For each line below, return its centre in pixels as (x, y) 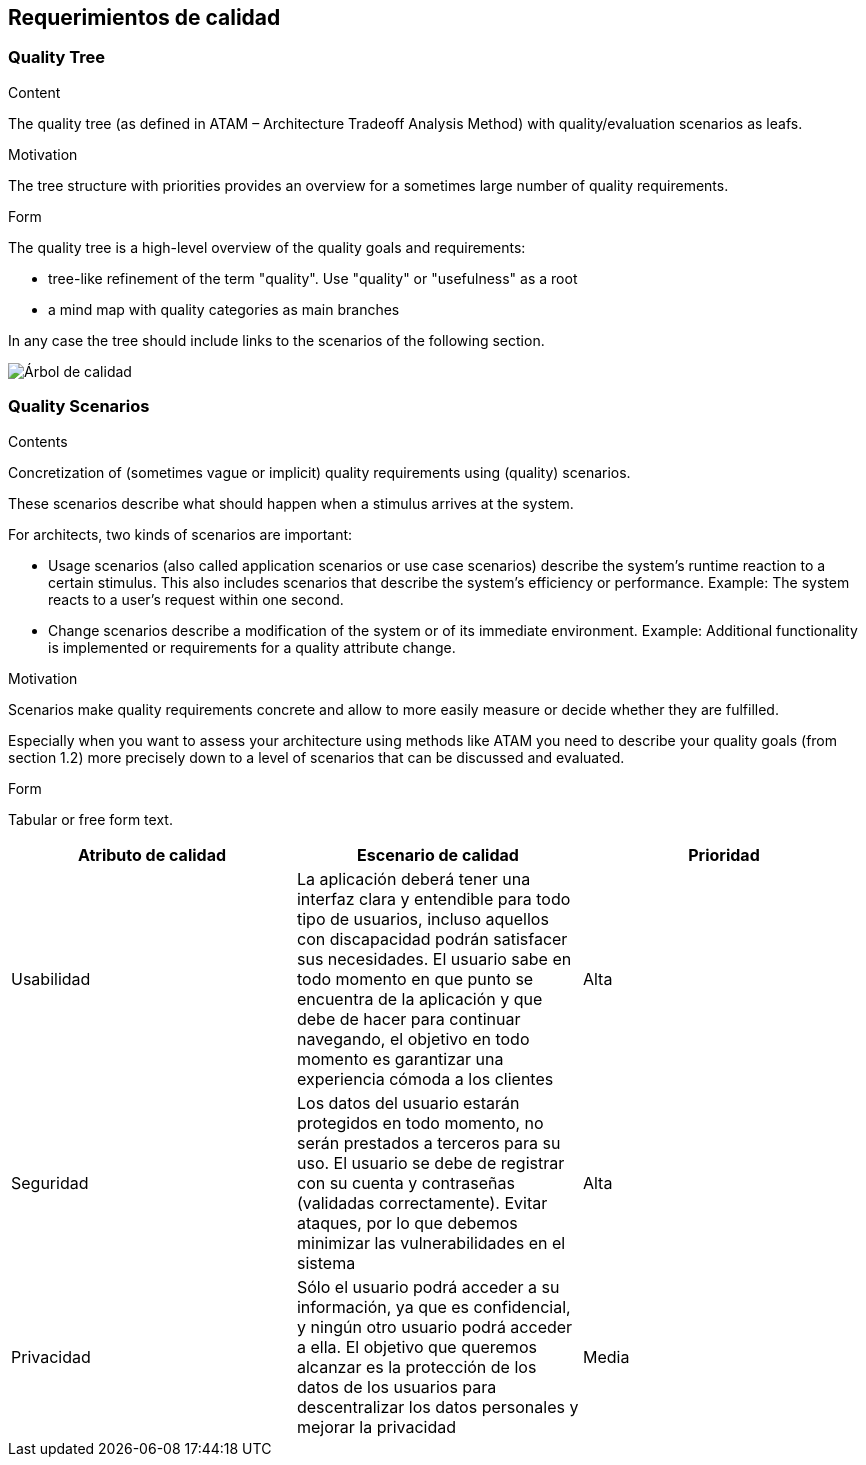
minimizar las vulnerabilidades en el (431, 1242)
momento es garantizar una (400, 1058)
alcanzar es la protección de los (416, 1366)
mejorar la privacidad (376, 1426)
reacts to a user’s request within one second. (196, 599)
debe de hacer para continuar (408, 1018)
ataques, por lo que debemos (407, 1222)
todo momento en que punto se (415, 978)
